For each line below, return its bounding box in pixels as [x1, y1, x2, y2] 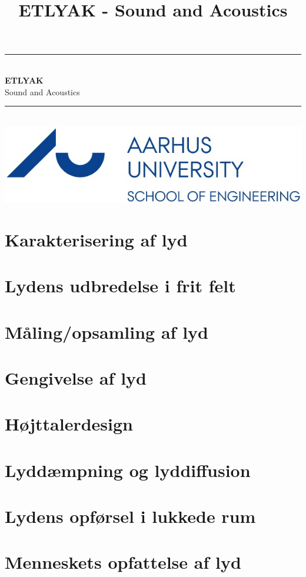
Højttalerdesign [5, 412, 133, 436]
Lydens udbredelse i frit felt [5, 274, 236, 298]
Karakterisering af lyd [5, 227, 188, 251]
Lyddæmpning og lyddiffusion [5, 458, 251, 482]
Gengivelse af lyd [5, 365, 147, 389]
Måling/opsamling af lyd [5, 319, 208, 343]
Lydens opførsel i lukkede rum [5, 504, 256, 528]
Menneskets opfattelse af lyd [5, 550, 241, 574]
